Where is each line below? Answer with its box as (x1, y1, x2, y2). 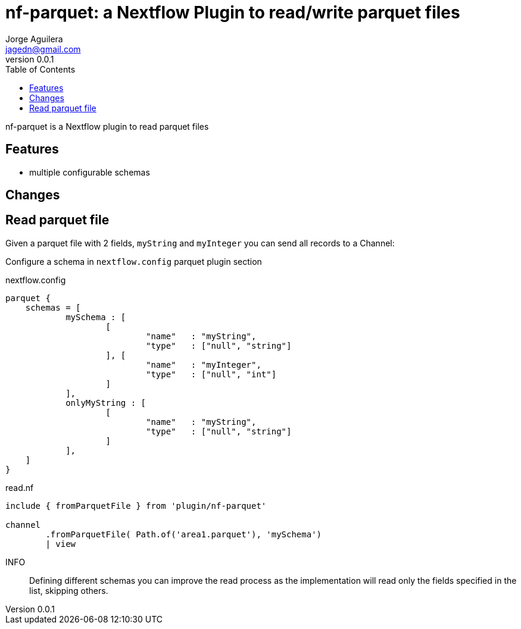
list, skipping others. (29, 585, 108, 596)
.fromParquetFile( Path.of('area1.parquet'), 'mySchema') (45, 529, 322, 539)
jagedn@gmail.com (5, 43, 81, 54)
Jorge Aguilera (5, 33, 63, 44)
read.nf (5, 482, 34, 493)
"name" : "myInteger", (146, 359, 261, 370)
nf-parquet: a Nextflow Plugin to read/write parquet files (5, 2, 460, 23)
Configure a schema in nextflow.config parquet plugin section (5, 256, 262, 267)
